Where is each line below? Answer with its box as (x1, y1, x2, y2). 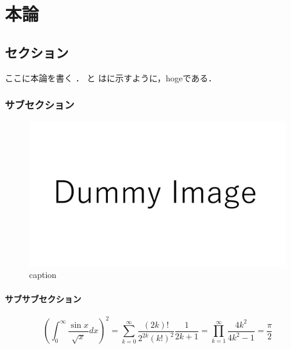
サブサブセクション (5, 292, 81, 305)
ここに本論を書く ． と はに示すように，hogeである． (5, 71, 217, 84)
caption (29, 268, 57, 281)
